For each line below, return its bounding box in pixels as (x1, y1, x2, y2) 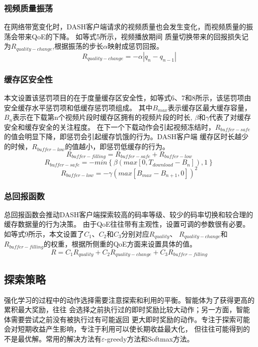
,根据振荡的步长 (52, 41, 103, 51)
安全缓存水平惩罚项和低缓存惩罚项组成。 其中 (4, 102, 153, 112)
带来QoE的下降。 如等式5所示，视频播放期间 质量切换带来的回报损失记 (17, 31, 249, 41)
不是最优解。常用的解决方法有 (4, 333, 101, 344)
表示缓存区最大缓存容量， (168, 102, 252, 112)
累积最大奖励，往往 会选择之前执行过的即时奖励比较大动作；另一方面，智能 (4, 304, 250, 315)
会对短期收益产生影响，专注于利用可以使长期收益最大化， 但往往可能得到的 (4, 324, 250, 334)
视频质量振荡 (4, 1, 53, 14)
